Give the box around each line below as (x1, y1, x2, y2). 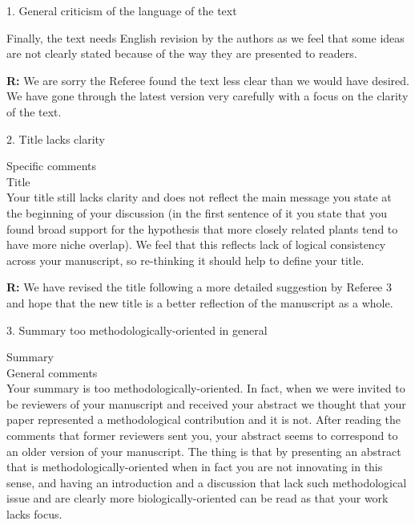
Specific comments (6, 157, 97, 174)
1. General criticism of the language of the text (6, 2, 237, 18)
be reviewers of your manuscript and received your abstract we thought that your (6, 395, 406, 412)
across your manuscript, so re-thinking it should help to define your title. (6, 251, 365, 268)
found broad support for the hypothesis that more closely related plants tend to (6, 220, 398, 237)
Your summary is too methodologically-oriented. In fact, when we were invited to (6, 380, 405, 397)
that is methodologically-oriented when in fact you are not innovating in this (6, 458, 383, 475)
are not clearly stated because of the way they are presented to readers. (6, 45, 357, 62)
